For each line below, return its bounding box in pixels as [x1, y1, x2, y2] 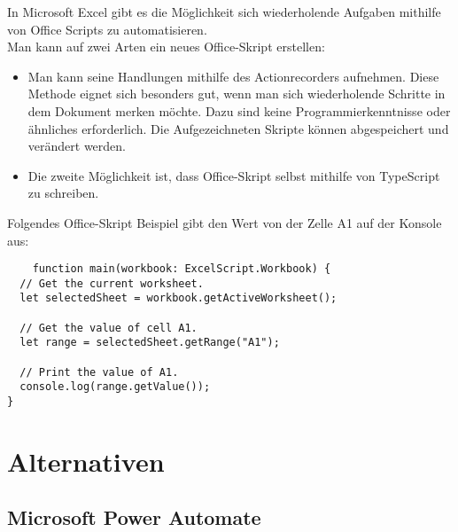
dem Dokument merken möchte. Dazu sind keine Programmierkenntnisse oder [27, 101, 451, 120]
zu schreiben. [27, 184, 99, 202]
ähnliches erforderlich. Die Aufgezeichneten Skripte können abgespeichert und [27, 119, 449, 137]
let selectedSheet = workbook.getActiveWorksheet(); [19, 292, 338, 305]
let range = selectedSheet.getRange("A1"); [19, 336, 280, 349]
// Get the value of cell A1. [19, 321, 198, 334]
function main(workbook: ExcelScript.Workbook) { [32, 262, 331, 276]
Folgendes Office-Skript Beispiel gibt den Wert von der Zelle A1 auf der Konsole [7, 213, 442, 231]
